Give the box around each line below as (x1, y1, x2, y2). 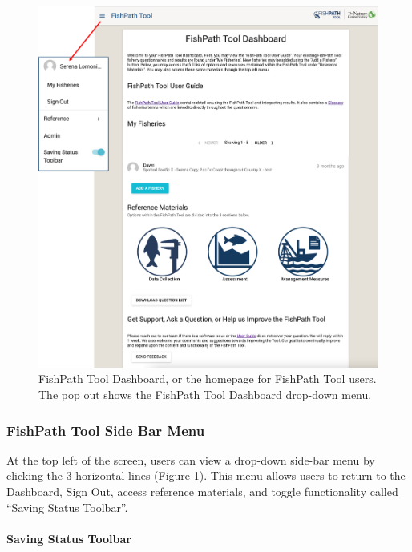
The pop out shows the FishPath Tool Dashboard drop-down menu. (38, 386, 372, 403)
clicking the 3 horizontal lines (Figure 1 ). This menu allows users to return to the (6, 467, 406, 484)
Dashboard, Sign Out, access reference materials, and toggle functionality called (6, 483, 398, 500)
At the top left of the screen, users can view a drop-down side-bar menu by (6, 451, 375, 468)
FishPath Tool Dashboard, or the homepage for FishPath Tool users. (38, 370, 377, 387)
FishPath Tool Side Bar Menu (6, 420, 205, 440)
